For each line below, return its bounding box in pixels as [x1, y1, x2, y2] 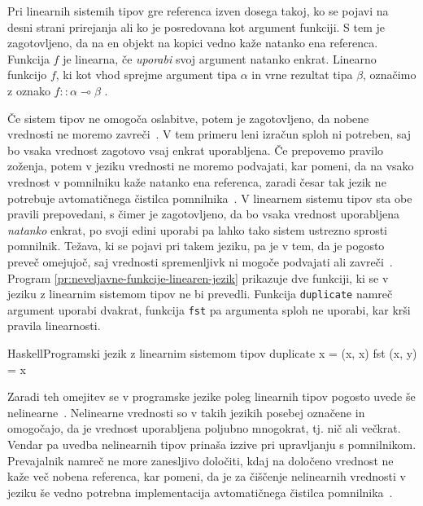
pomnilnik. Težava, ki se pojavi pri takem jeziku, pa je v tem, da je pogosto [7, 237, 385, 254]
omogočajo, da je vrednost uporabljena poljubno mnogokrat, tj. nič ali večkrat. [7, 420, 401, 437]
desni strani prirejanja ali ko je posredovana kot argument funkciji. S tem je [7, 18, 386, 35]
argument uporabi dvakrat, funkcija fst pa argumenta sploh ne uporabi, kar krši [7, 301, 411, 318]
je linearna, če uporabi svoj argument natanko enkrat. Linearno [63, 50, 377, 67]
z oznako [7, 81, 50, 99]
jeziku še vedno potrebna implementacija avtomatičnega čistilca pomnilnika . [7, 483, 393, 500]
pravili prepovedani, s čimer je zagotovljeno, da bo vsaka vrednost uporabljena [7, 205, 399, 222]
